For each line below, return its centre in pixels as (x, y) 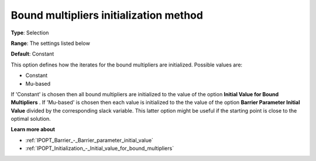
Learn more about (33, 129)
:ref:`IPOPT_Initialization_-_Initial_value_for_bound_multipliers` (100, 148)
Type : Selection (30, 33)
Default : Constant (32, 54)
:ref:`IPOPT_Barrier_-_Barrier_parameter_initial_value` (89, 140)
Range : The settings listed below (50, 43)
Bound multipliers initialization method (107, 15)
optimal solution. (31, 119)
